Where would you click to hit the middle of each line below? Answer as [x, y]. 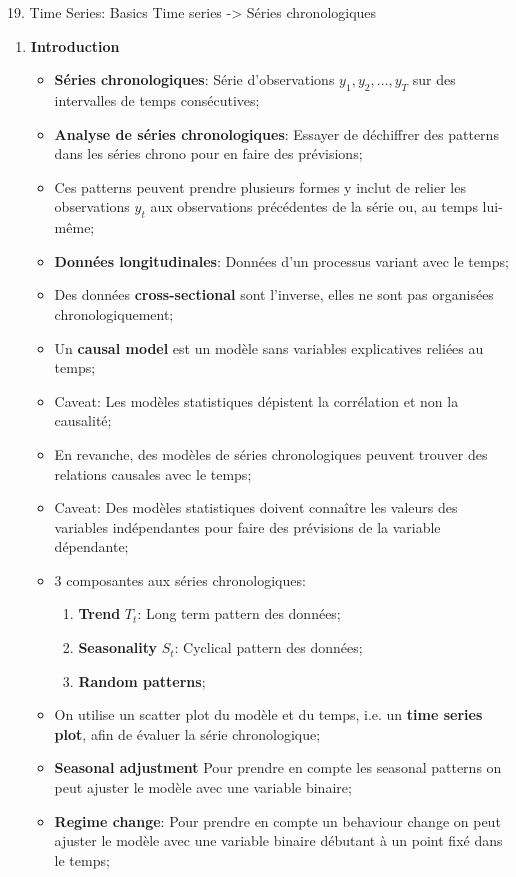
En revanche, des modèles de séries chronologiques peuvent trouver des [271, 453]
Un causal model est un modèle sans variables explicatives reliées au [269, 347]
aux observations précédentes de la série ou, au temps [314, 206]
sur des [434, 79]
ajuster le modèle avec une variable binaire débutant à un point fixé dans [278, 840]
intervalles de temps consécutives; [157, 99]
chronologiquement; [114, 313]
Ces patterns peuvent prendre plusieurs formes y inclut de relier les [260, 186]
